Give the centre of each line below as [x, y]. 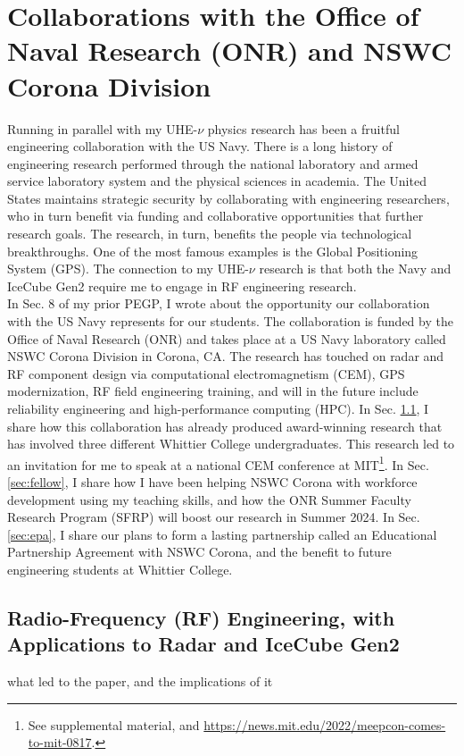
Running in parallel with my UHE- [103, 128]
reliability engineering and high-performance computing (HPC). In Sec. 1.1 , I [218, 408]
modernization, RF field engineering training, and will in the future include [213, 391]
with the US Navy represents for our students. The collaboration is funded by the [230, 321]
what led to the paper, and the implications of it [140, 681]
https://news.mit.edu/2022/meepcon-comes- [325, 724]
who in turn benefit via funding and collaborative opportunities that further [215, 216]
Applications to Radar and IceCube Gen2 [203, 644]
